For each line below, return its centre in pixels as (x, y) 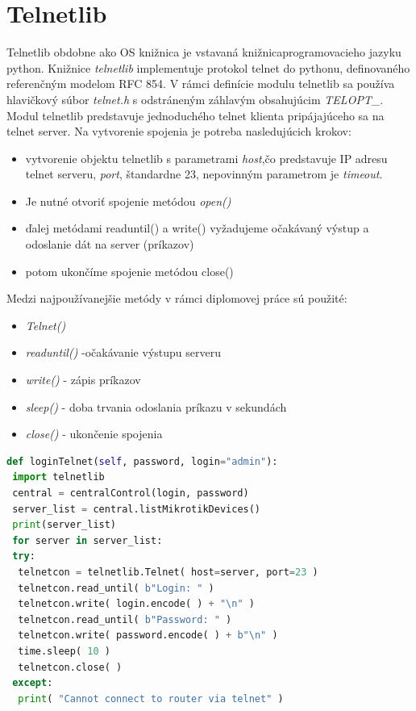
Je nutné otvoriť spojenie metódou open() (128, 201)
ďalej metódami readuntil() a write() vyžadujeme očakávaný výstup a (197, 228)
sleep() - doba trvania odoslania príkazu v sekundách (156, 406)
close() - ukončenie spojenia (94, 434)
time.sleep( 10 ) (64, 651)
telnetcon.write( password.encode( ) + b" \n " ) (148, 636)
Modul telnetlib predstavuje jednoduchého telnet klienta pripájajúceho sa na (196, 115)
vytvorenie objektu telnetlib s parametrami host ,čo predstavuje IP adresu (206, 158)
